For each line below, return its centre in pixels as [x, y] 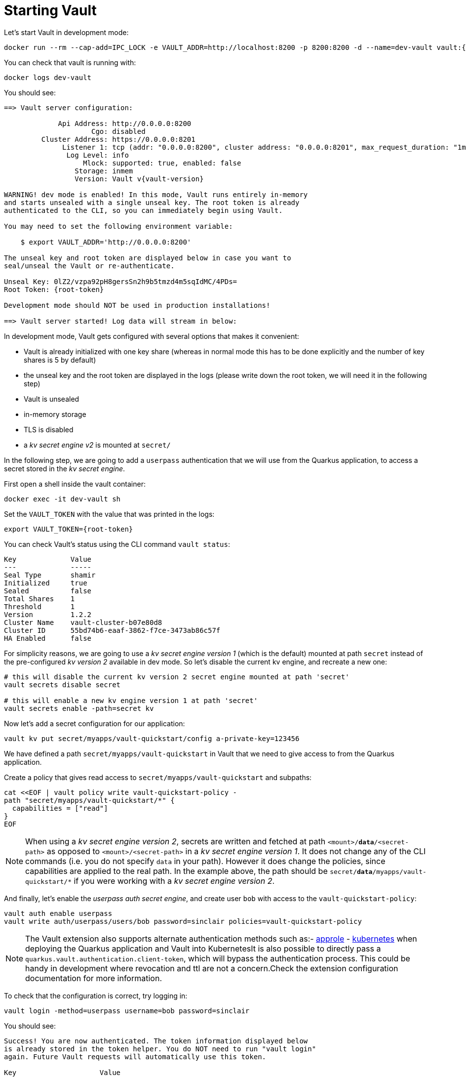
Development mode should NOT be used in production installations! [137, 305]
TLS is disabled [49, 429]
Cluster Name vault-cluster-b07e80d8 [83, 622]
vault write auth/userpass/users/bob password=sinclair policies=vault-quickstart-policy [183, 921]
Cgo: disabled [118, 131]
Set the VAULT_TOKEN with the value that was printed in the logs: [109, 514]
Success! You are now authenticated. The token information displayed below [156, 1041]
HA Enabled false [48, 638]
